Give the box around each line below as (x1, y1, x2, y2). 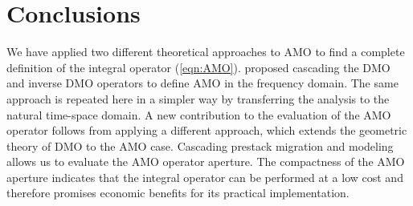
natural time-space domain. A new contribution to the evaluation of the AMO (6, 106, 391, 123)
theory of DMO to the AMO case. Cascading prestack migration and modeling (6, 137, 394, 154)
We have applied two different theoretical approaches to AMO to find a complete (6, 43, 405, 60)
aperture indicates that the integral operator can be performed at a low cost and (6, 168, 403, 185)
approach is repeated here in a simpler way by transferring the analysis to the (6, 90, 390, 107)
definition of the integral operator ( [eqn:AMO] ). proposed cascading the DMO (6, 59, 391, 75)
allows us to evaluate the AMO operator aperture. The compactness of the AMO (6, 153, 405, 170)
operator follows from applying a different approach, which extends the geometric (6, 122, 407, 139)
